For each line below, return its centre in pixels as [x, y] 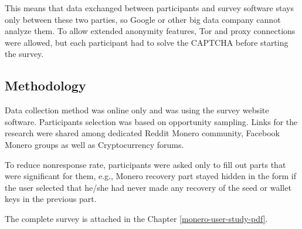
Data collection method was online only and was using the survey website [137, 110]
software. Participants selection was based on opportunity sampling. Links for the [151, 121]
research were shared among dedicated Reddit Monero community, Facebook [142, 133]
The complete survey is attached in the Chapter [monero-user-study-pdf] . [136, 218]
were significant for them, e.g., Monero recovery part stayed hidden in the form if [151, 176]
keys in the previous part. [51, 199]
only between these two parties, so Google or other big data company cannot [143, 19]
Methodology [45, 85]
